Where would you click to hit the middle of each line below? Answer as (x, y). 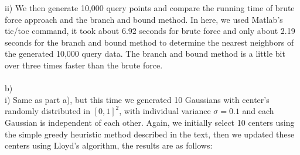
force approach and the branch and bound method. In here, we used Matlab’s (144, 19)
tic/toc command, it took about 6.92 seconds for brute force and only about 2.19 (150, 31)
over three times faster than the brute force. (84, 65)
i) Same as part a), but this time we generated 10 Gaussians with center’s (137, 99)
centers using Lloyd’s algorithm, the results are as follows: (109, 145)
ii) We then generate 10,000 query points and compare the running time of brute (150, 8)
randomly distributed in (48, 111)
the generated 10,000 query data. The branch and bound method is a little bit (145, 54)
